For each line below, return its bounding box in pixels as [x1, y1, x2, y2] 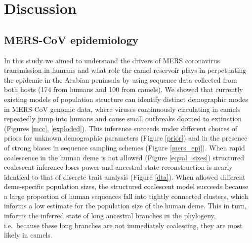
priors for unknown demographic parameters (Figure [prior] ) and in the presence [4, 133, 248, 143]
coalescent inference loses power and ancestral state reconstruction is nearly [4, 162, 233, 172]
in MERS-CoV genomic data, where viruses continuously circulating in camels [4, 103, 241, 114]
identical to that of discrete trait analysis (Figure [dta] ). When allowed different [4, 171, 246, 182]
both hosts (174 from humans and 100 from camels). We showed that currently [4, 84, 243, 95]
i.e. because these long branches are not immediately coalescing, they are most [4, 220, 243, 230]
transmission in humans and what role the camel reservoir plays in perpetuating [4, 65, 247, 75]
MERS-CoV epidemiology [4, 32, 139, 47]
